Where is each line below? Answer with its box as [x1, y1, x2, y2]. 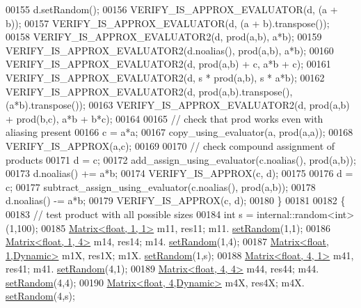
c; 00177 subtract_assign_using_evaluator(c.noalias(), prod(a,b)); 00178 [6, 179, 316, 194]
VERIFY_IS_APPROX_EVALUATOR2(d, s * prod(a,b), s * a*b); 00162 [6, 70, 325, 84]
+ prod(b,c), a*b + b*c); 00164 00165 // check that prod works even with [6, 111, 323, 125]
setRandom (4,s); [6, 288, 75, 303]
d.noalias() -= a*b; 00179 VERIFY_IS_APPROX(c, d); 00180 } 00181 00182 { [6, 193, 346, 208]
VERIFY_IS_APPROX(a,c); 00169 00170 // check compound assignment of [6, 138, 335, 153]
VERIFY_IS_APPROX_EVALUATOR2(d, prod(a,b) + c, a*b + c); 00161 [6, 56, 331, 71]
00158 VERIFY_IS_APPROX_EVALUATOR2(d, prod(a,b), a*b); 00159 [6, 29, 322, 44]
